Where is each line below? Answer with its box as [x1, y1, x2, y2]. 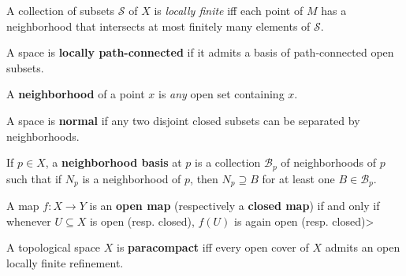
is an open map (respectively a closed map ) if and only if [89, 197, 380, 214]
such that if [6, 170, 62, 186]
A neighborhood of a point [6, 86, 145, 102]
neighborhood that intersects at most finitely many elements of [6, 17, 311, 34]
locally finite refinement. [6, 254, 124, 270]
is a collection [195, 154, 261, 171]
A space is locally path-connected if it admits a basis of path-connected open [6, 44, 394, 61]
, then [190, 170, 218, 186]
